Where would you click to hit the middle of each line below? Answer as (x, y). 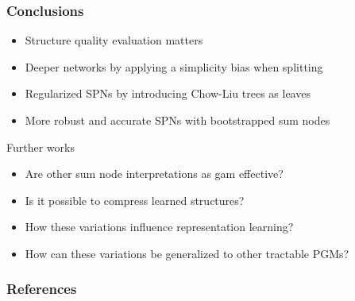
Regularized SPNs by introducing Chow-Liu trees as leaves (168, 93)
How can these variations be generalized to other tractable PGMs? (187, 253)
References (42, 289)
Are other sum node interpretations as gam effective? (154, 174)
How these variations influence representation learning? (159, 227)
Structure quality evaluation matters (114, 40)
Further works (41, 147)
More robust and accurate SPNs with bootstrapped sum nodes (177, 120)
